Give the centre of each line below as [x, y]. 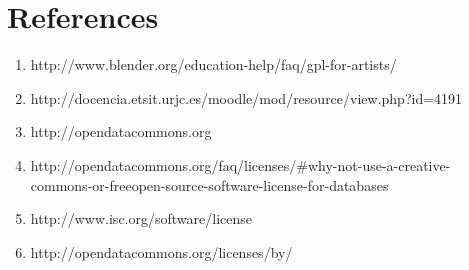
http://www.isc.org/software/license [141, 218]
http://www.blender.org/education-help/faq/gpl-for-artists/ [213, 64]
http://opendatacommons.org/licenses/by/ [161, 251]
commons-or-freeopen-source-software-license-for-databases [209, 184]
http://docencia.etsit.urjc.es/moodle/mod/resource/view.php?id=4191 [246, 97]
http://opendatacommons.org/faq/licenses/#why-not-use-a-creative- [240, 164]
